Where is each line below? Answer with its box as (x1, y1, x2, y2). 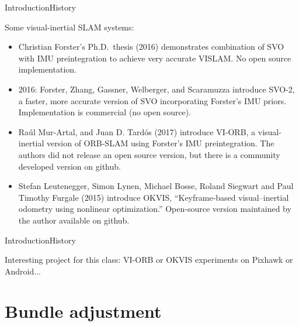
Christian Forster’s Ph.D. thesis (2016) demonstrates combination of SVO (18, 40, 284, 53)
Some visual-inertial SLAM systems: (5, 20, 134, 33)
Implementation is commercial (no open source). (18, 106, 192, 118)
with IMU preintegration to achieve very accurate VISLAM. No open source (18, 52, 291, 64)
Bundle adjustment (5, 299, 162, 323)
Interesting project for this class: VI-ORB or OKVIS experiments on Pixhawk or (5, 253, 293, 266)
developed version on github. (18, 160, 121, 172)
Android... (5, 265, 41, 277)
